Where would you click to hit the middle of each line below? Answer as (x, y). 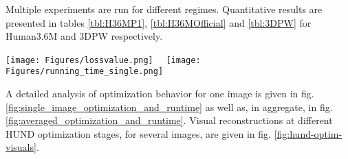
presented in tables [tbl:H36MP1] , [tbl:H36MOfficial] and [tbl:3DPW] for (159, 22)
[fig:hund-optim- (308, 133)
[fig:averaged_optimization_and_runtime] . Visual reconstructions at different (169, 120)
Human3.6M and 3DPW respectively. (84, 36)
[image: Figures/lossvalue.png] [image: (103, 60)
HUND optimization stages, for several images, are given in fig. (138, 133)
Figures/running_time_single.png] (85, 72)
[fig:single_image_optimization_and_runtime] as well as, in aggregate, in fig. (169, 107)
